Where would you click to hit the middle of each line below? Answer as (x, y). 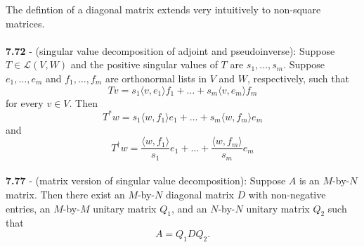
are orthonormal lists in (156, 78)
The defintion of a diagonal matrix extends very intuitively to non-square (163, 9)
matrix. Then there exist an (65, 194)
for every (25, 102)
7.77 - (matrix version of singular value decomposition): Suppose (146, 180)
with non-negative (287, 194)
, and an (189, 208)
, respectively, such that (298, 78)
